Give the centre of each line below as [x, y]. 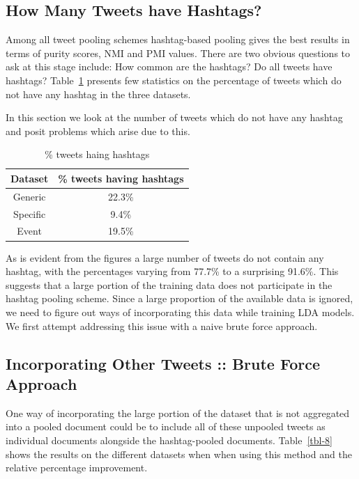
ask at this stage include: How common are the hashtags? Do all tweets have [169, 66]
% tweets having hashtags [121, 178]
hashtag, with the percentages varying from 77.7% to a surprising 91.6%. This [172, 271]
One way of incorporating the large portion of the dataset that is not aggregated [178, 413]
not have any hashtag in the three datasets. [98, 94]
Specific [29, 213]
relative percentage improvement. [77, 468]
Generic [29, 196]
